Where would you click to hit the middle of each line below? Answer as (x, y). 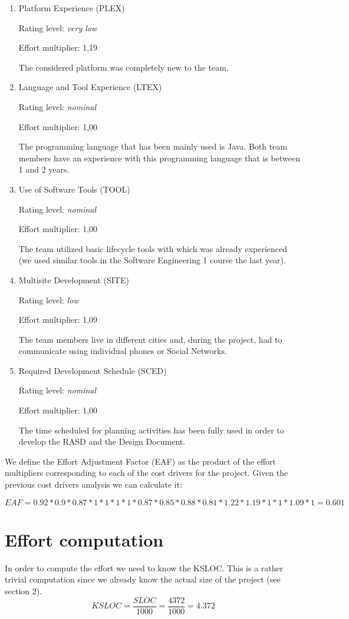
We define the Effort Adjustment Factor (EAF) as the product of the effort (140, 461)
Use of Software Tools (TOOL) (74, 189)
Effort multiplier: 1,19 (58, 47)
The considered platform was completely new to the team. (124, 67)
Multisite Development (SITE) (74, 279)
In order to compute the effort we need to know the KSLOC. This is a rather (144, 567)
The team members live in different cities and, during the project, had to (150, 339)
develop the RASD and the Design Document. (102, 441)
